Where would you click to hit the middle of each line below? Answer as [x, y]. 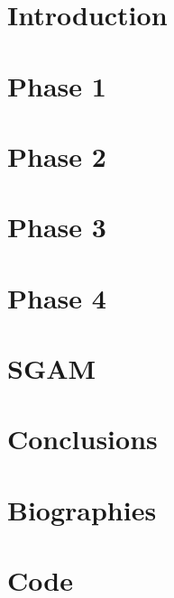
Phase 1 [57, 85]
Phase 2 [57, 156]
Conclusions [82, 439]
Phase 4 [57, 297]
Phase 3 [57, 227]
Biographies [82, 509]
